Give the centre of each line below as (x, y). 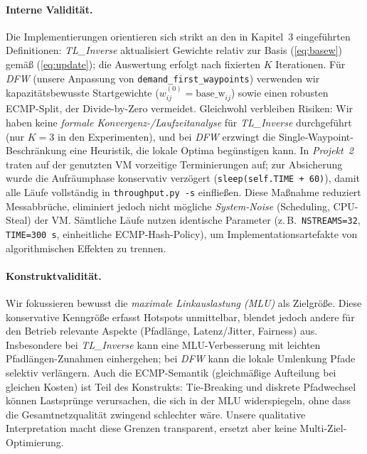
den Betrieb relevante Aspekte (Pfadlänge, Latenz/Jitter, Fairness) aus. (162, 331)
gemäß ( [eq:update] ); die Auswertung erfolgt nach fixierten (133, 64)
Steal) (18, 220)
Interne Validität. (49, 9)
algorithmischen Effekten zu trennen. (86, 248)
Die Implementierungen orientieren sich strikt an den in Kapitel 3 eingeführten (178, 36)
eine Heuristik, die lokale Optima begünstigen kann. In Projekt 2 (212, 150)
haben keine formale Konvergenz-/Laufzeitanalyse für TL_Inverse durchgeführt (179, 123)
